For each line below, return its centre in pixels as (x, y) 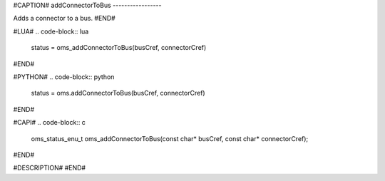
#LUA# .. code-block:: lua (51, 31)
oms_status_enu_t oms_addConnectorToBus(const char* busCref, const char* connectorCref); (170, 138)
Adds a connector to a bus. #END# (64, 19)
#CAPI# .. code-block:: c (49, 123)
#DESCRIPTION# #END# (49, 168)
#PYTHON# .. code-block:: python (64, 77)
